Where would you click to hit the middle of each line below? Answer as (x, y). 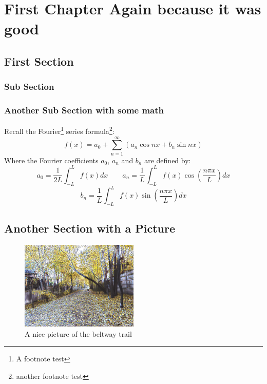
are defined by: (168, 160)
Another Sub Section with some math (84, 110)
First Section (39, 61)
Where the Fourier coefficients (51, 160)
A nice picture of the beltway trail (78, 333)
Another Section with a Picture (90, 228)
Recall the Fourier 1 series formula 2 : (59, 130)
